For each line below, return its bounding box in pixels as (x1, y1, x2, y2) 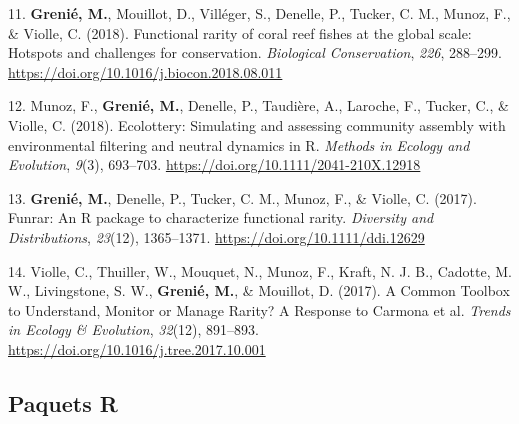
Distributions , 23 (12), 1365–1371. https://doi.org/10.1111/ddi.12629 (8, 226, 425, 247)
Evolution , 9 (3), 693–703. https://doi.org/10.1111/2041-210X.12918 (8, 154, 421, 175)
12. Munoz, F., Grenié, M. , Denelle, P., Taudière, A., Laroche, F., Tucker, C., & (8, 95, 509, 116)
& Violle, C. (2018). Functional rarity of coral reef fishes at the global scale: (8, 22, 472, 43)
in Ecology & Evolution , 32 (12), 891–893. (8, 319, 259, 340)
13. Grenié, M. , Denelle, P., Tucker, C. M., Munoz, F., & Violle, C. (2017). (8, 187, 477, 208)
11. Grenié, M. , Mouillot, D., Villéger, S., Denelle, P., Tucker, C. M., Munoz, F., (8, 3, 511, 23)
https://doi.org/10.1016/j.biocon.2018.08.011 (8, 61, 283, 82)
